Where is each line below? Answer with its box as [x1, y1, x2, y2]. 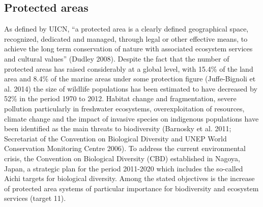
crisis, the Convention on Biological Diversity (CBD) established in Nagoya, [4, 153, 241, 163]
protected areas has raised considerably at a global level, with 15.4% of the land [4, 63, 253, 74]
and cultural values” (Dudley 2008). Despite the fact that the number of [4, 53, 229, 64]
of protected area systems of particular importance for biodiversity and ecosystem [4, 183, 259, 193]
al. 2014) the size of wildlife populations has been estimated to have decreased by [4, 83, 257, 94]
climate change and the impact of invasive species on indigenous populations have [4, 113, 259, 124]
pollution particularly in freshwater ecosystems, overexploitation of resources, [4, 103, 245, 113]
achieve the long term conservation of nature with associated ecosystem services [4, 43, 253, 54]
